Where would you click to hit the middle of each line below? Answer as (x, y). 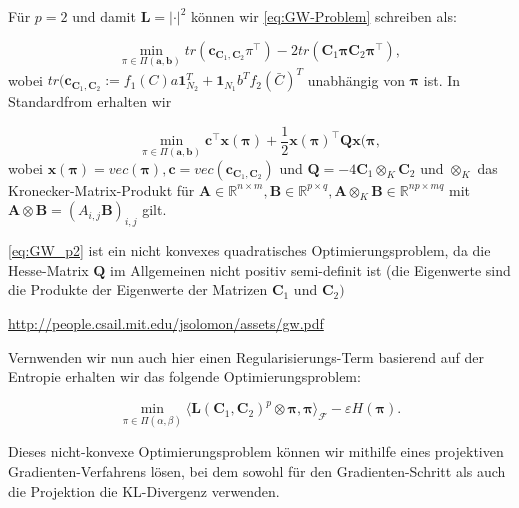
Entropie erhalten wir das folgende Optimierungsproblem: (184, 376)
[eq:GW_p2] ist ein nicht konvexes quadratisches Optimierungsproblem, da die (249, 250)
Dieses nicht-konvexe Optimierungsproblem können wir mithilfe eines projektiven (256, 451)
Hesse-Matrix (48, 269)
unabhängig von (356, 79)
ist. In (442, 79)
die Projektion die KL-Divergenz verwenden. (144, 490)
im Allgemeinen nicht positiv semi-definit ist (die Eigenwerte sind (310, 269)
